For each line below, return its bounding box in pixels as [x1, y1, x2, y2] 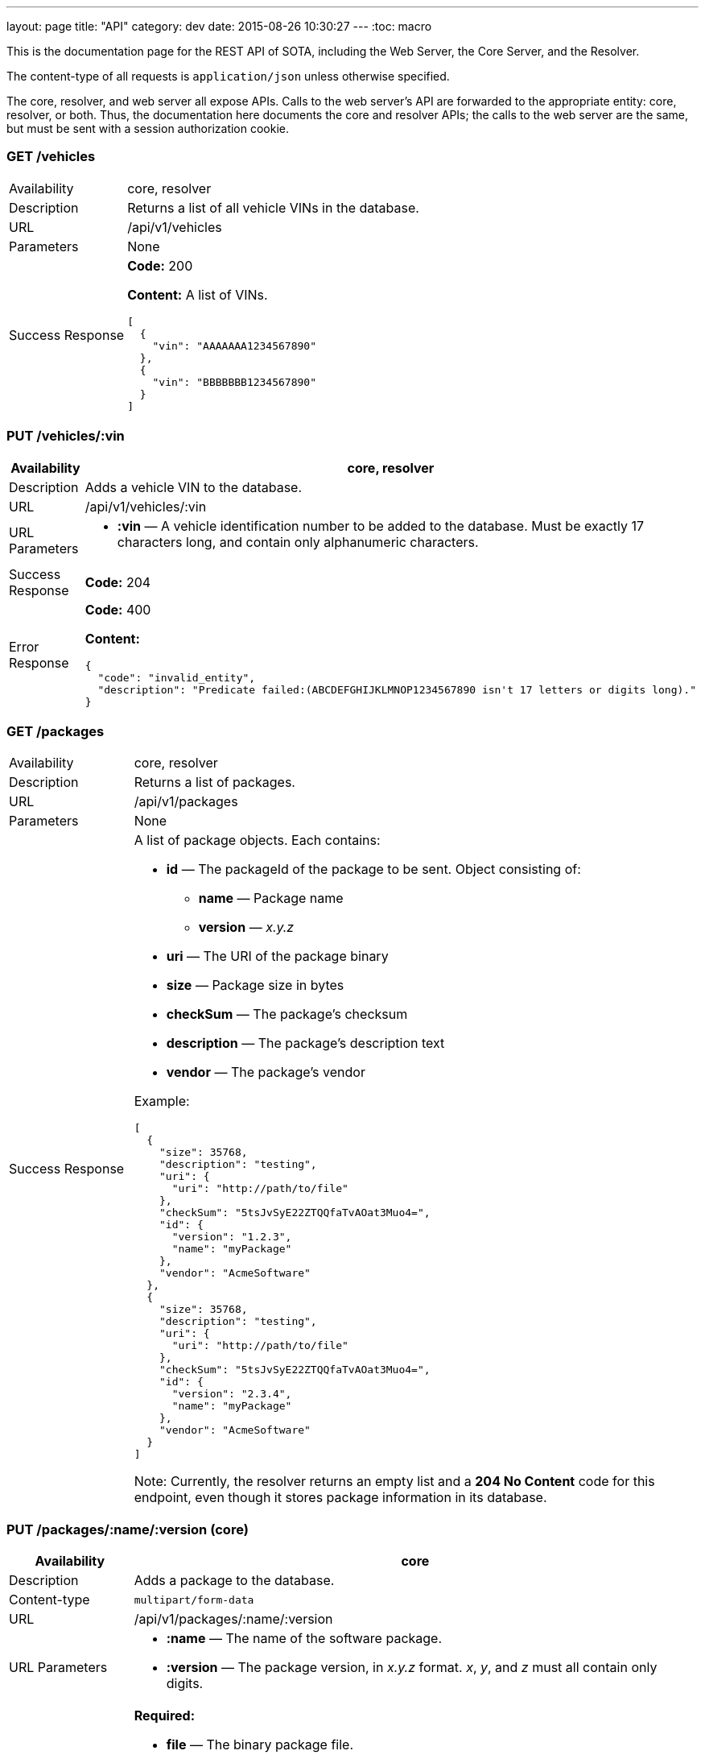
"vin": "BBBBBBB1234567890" [152, 375, 316, 388]
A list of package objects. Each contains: [134, 832, 381, 849]
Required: [134, 1707, 196, 1724]
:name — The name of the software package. [166, 1630, 443, 1646]
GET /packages [6, 722, 105, 739]
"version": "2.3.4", [171, 1388, 292, 1401]
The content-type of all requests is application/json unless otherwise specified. [6, 69, 450, 83]
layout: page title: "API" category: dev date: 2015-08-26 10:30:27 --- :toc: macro [6, 19, 432, 33]
